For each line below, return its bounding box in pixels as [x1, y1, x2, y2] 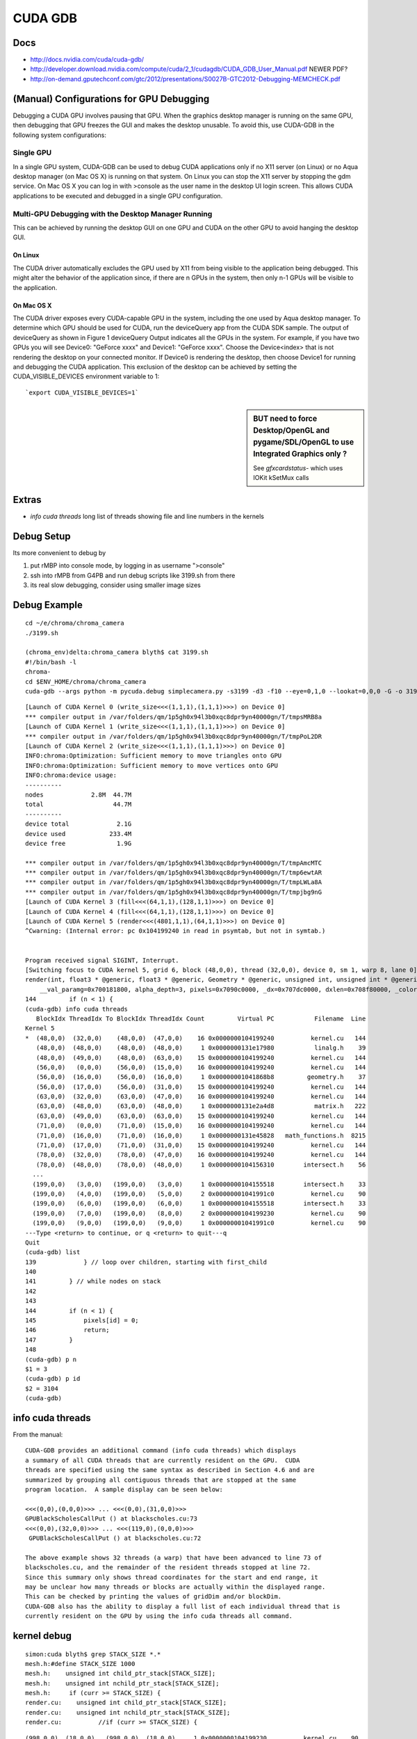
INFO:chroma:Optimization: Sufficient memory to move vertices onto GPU [25, 762, 278, 769]
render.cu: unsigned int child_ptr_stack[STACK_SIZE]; [25, 1699, 227, 1707]
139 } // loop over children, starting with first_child [25, 1258, 268, 1266]
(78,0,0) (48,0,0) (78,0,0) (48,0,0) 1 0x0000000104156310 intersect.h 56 [35, 1160, 366, 1169]
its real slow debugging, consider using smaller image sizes [30, 581, 201, 589]
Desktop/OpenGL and [253, 425, 330, 435]
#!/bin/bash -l [25, 658, 77, 666]
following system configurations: [13, 131, 107, 139]
